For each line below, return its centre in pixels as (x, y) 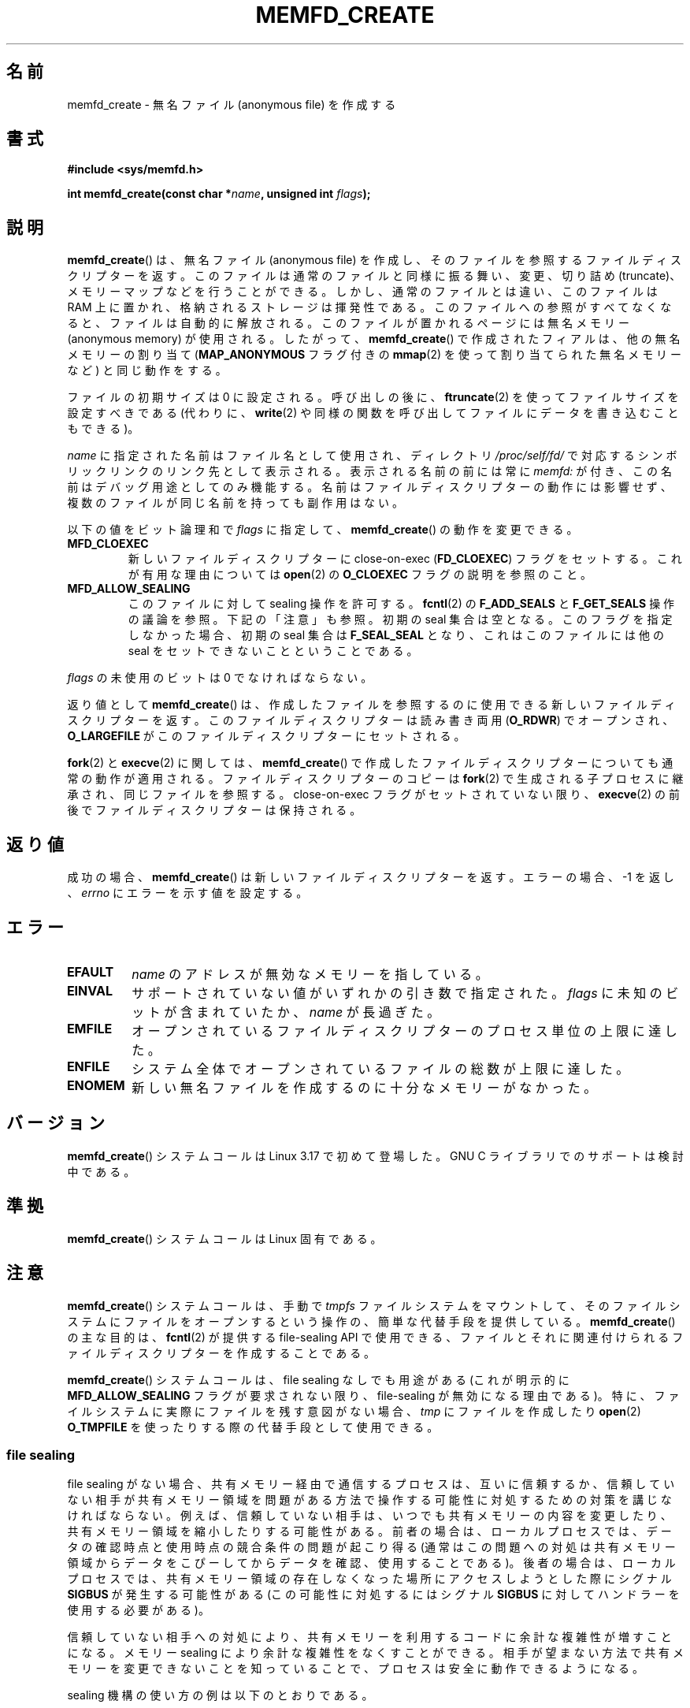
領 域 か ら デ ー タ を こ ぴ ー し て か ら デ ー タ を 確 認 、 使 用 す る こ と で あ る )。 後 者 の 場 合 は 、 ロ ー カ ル (371, 1563)
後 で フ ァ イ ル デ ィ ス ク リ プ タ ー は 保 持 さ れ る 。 (214, 810)
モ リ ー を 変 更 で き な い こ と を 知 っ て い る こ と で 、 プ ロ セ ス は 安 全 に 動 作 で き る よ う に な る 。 (355, 1669)
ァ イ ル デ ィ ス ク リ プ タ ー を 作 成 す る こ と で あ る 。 (221, 1353)
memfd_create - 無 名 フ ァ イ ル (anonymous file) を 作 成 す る (232, 104)
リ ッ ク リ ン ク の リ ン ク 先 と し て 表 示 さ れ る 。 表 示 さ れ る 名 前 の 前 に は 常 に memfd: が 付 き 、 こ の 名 (369, 471)
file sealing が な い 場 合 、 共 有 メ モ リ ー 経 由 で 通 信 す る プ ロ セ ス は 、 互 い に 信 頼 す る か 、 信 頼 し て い (371, 1484)
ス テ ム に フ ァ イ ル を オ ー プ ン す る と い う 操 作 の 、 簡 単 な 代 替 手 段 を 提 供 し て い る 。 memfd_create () (371, 1321)
